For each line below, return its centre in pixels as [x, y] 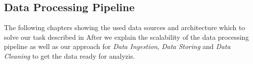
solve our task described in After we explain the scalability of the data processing [126, 37]
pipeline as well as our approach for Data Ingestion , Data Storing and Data [117, 46]
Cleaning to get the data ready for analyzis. [70, 56]
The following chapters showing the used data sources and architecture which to [125, 27]
